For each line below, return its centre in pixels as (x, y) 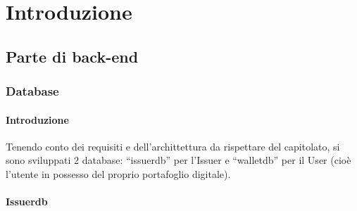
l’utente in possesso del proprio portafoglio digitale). (118, 173)
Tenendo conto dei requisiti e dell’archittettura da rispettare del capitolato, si (173, 146)
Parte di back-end (72, 56)
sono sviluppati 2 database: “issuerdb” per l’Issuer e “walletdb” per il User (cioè (178, 160)
